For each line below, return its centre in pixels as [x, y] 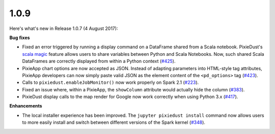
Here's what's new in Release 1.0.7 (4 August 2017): [64, 28]
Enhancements [26, 106]
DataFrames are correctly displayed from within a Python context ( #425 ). [99, 61]
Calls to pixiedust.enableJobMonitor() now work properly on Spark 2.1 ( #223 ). [111, 82]
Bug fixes [20, 38]
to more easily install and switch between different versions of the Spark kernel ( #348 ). [114, 122]
